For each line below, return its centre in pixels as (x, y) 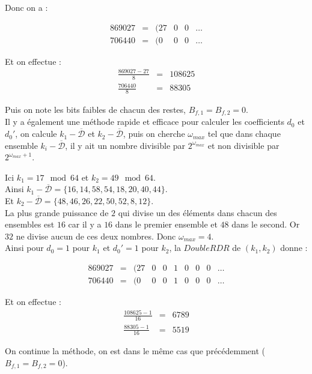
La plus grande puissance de (57, 212)
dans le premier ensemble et (166, 224)
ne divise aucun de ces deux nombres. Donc (96, 236)
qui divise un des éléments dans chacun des (197, 212)
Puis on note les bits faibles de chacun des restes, (95, 109)
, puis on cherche (154, 134)
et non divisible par (243, 145)
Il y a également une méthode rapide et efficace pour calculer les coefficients (145, 122)
